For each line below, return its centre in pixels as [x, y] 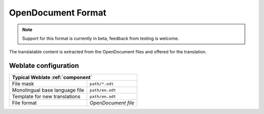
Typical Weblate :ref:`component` [52, 78]
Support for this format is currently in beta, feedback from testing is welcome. [101, 38]
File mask [23, 84]
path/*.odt [102, 84]
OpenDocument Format [58, 13]
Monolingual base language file [48, 90]
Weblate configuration [44, 66]
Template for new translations [46, 97]
